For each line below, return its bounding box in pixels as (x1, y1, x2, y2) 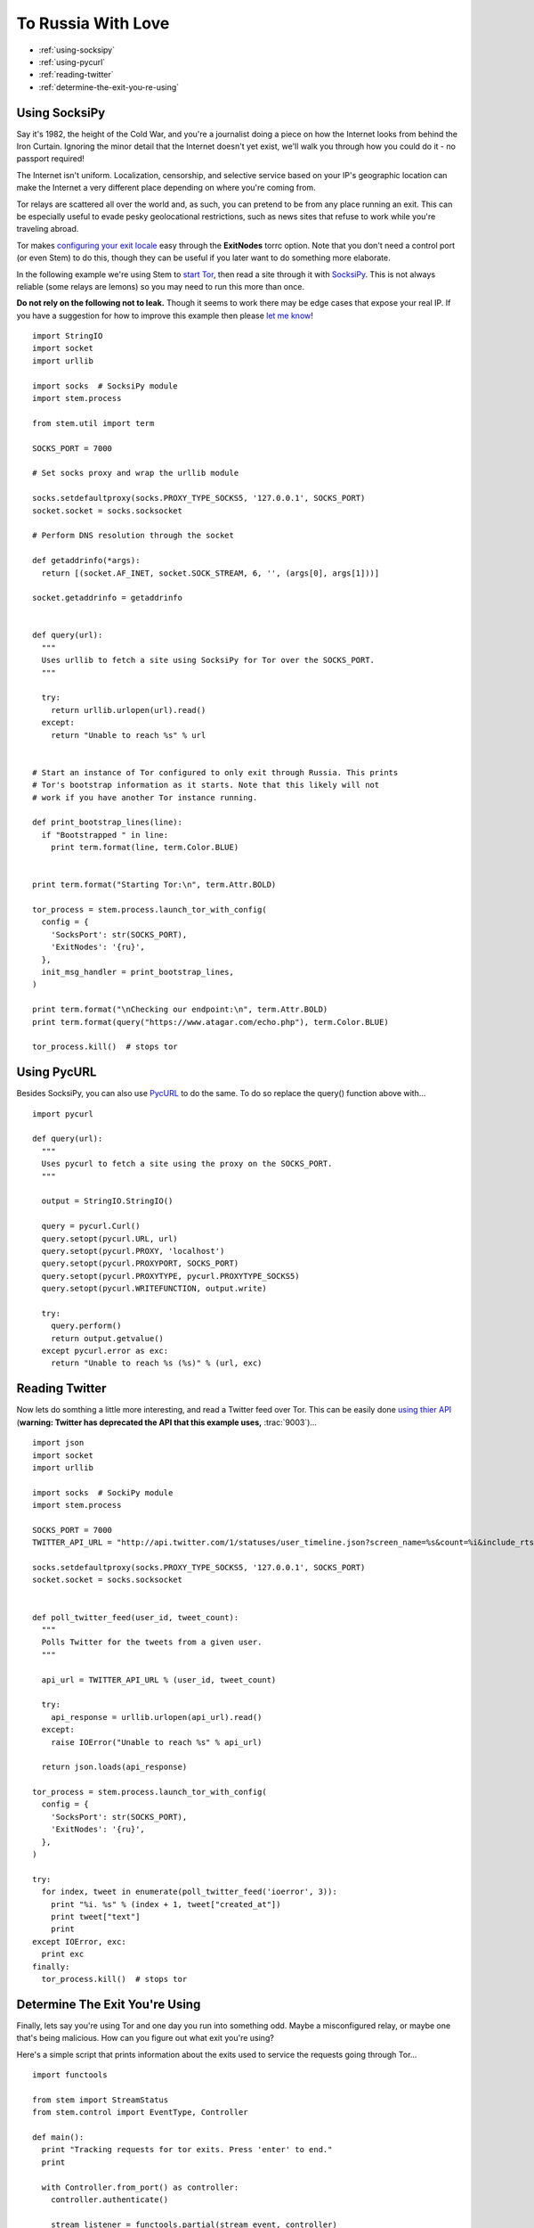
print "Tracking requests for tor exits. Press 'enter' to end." (41, 2144, 333, 2155)
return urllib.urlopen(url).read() (50, 705, 206, 715)
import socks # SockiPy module (32, 1487, 174, 1497)
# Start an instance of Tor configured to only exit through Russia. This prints (32, 767, 399, 777)
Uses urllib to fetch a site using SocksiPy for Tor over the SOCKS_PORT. (41, 655, 376, 666)
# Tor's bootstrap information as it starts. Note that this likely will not (32, 780, 380, 790)
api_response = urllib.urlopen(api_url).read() (50, 1712, 263, 1722)
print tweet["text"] (50, 1912, 141, 1921)
